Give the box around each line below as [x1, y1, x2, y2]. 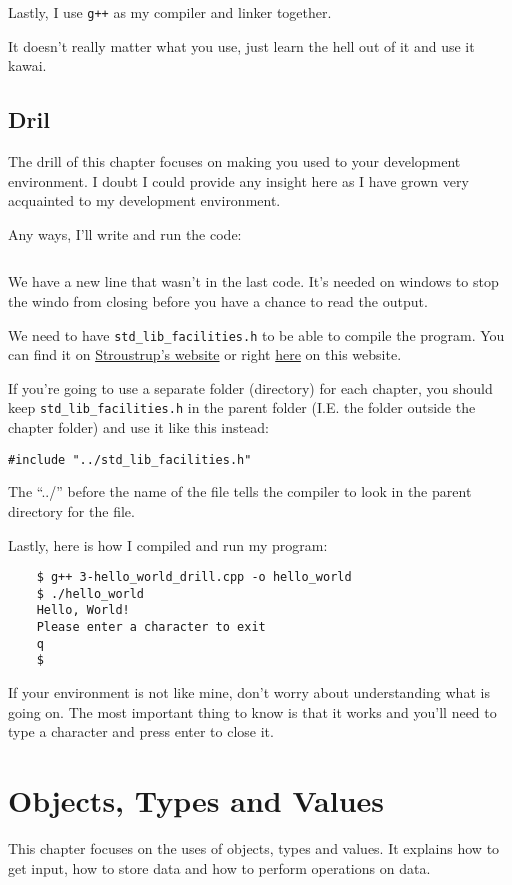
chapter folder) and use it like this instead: [8, 417, 269, 438]
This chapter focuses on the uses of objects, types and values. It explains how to [8, 837, 500, 858]
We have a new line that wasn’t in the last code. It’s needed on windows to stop [8, 271, 499, 292]
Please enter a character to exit [36, 620, 266, 635]
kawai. [8, 55, 47, 76]
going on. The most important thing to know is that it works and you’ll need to [8, 701, 497, 722]
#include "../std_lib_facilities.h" [8, 452, 252, 467]
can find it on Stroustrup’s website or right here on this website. [8, 344, 402, 365]
